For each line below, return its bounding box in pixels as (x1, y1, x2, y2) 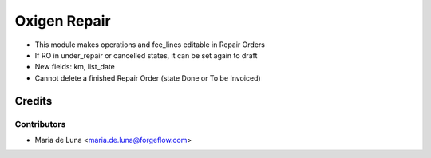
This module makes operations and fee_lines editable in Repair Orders (34, 40, 265, 49)
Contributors (14, 118, 66, 129)
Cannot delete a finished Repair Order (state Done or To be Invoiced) (34, 73, 261, 83)
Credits (14, 94, 53, 108)
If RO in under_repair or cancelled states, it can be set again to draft (34, 50, 258, 60)
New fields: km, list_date (34, 62, 116, 72)
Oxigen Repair (14, 12, 111, 30)
